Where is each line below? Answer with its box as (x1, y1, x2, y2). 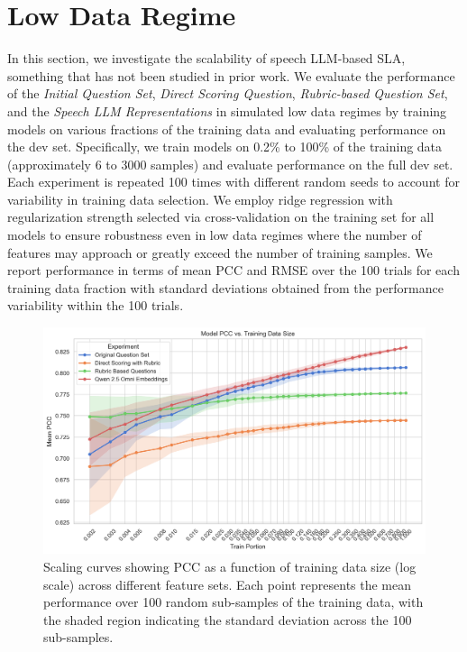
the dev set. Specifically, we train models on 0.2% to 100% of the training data (7, 137, 443, 156)
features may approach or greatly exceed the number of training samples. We (7, 243, 433, 262)
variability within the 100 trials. (7, 296, 184, 315)
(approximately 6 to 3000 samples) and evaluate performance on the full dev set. (7, 154, 453, 173)
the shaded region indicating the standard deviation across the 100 (43, 610, 412, 629)
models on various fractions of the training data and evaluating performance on (7, 119, 446, 138)
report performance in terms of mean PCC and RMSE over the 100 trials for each (7, 261, 460, 280)
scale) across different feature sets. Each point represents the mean (43, 574, 412, 593)
